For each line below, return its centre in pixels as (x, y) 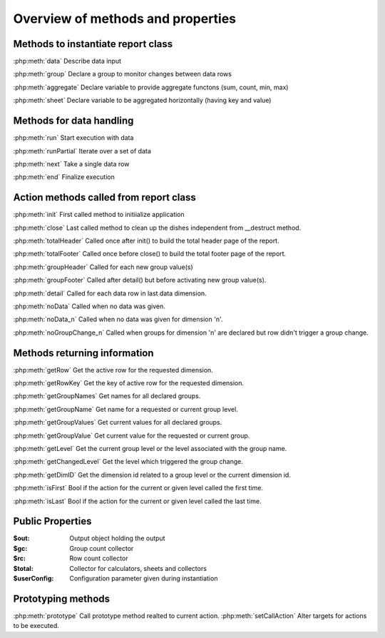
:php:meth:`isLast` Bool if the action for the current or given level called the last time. (137, 501)
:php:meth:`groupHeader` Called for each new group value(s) (103, 267)
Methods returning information (83, 353)
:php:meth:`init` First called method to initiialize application (99, 215)
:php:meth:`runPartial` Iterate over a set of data (82, 151)
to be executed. (36, 626)
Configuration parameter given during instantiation (144, 579)
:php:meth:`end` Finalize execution (64, 177)
